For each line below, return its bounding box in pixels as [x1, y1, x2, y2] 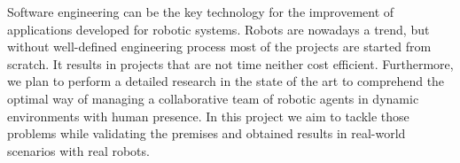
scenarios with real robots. [7, 141, 150, 159]
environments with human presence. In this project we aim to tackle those [7, 106, 409, 125]
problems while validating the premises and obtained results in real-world [7, 124, 406, 143]
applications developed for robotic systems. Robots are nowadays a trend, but [7, 19, 430, 38]
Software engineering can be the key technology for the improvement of [7, 3, 394, 20]
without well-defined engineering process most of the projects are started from [7, 37, 432, 56]
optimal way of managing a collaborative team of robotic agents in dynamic [7, 89, 419, 107]
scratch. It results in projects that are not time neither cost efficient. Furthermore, [7, 54, 454, 73]
